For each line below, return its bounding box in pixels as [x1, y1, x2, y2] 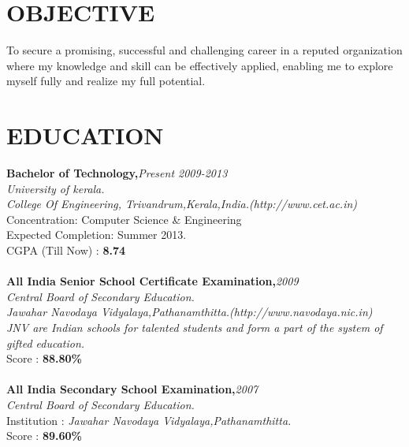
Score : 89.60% [6, 427, 82, 444]
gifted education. [6, 334, 85, 351]
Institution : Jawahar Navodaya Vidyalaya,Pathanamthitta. [6, 412, 292, 428]
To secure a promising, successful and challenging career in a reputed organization [6, 42, 403, 58]
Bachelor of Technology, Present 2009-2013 [6, 165, 228, 181]
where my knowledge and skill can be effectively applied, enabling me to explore [6, 57, 393, 73]
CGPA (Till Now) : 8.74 [6, 242, 126, 258]
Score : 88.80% [6, 350, 82, 367]
